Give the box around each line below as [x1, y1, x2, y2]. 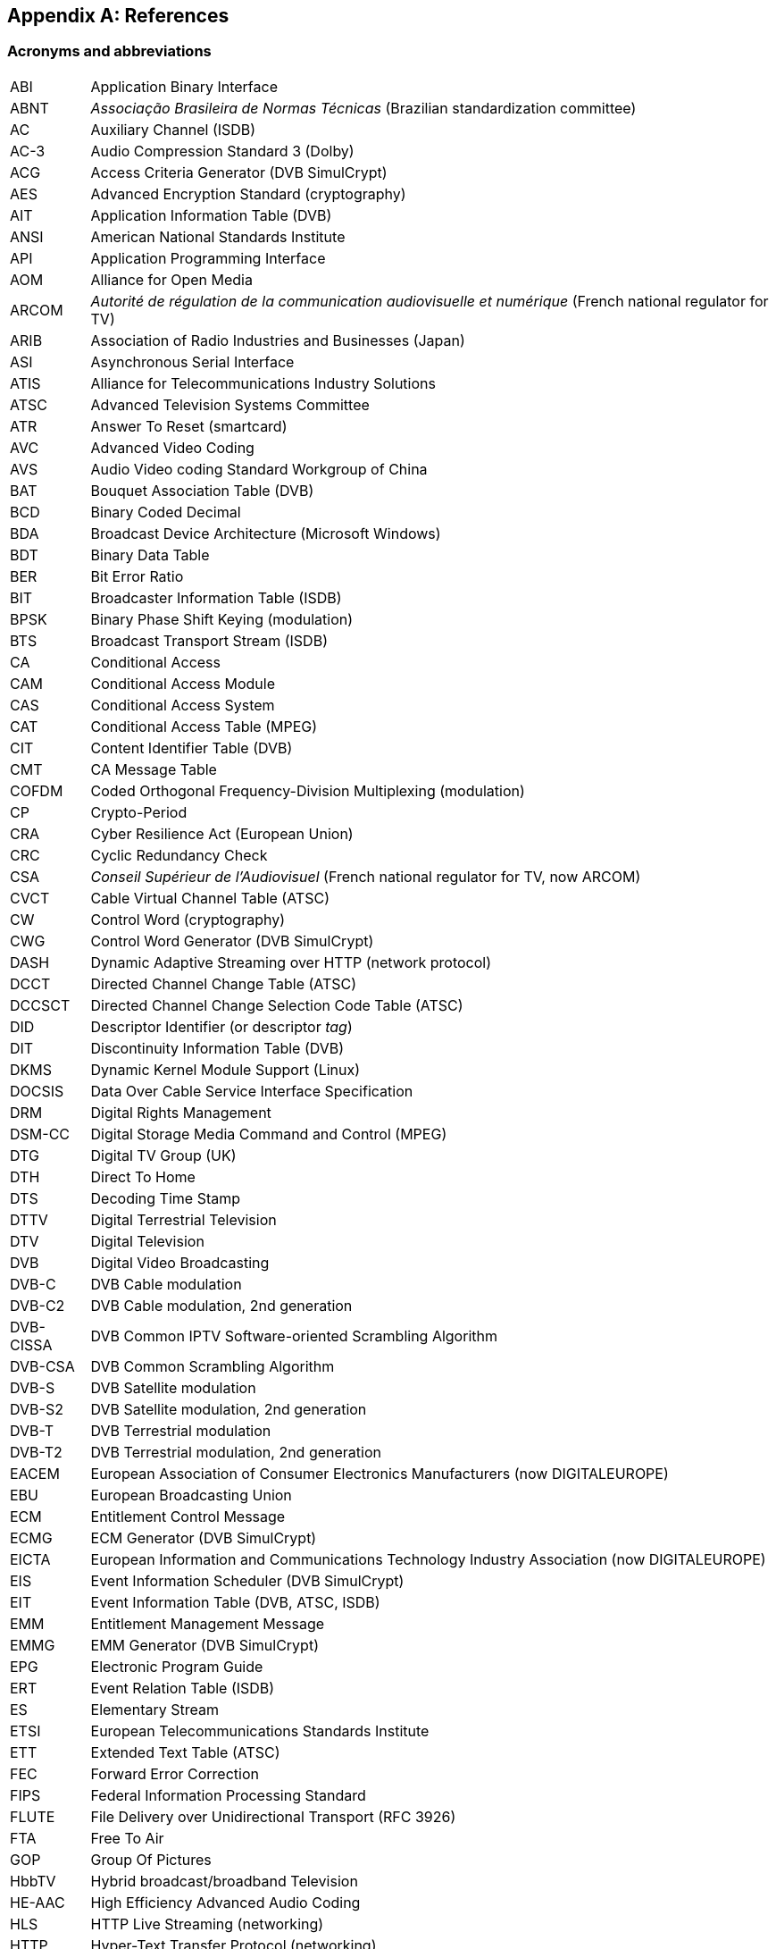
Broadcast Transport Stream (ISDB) [90, 631, 328, 650]
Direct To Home [90, 1167, 196, 1186]
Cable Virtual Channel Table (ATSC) [90, 888, 330, 907]
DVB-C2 [10, 1296, 65, 1315]
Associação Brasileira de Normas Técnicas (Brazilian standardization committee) [90, 98, 637, 117]
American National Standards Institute [90, 227, 346, 246]
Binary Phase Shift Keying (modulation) [90, 609, 354, 628]
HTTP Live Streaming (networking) [90, 1914, 324, 1933]
